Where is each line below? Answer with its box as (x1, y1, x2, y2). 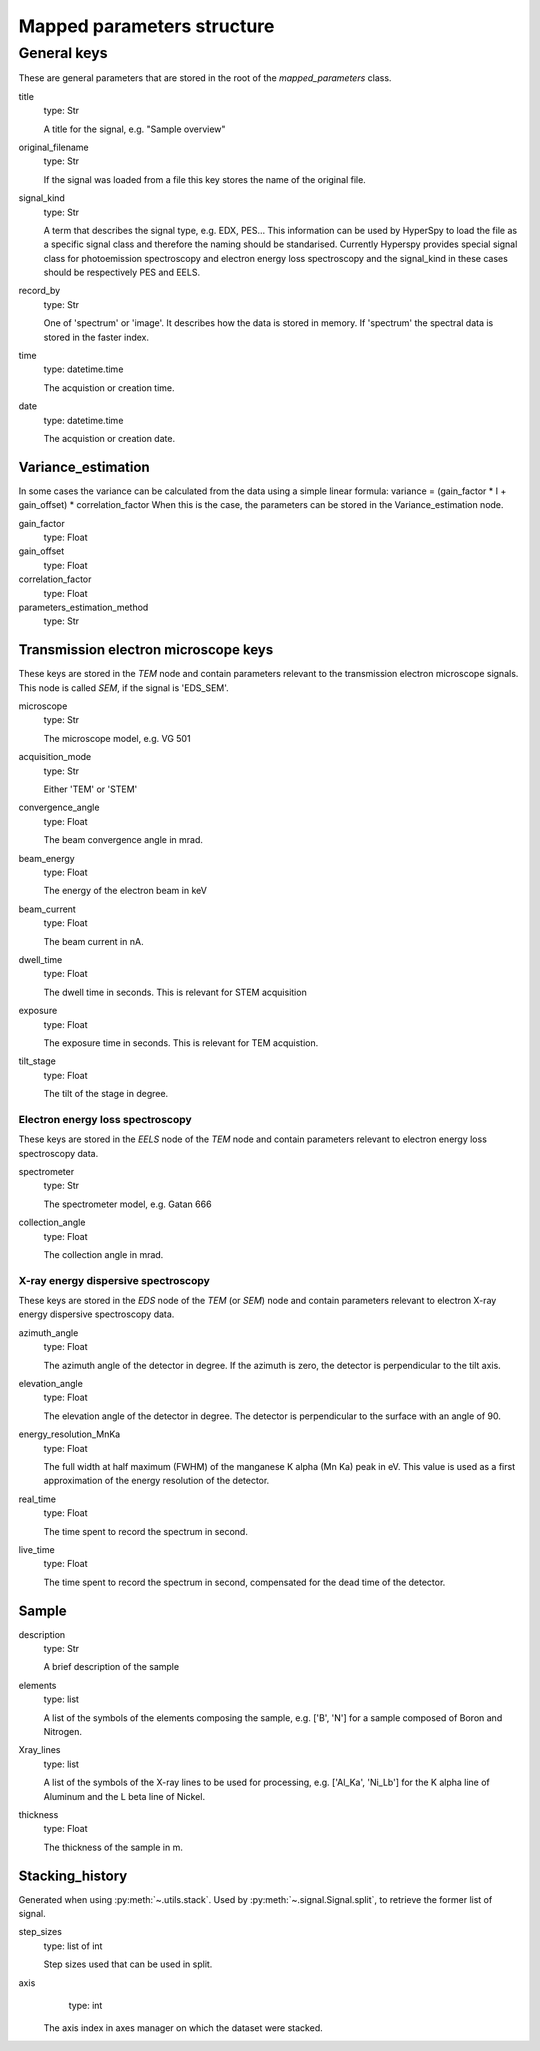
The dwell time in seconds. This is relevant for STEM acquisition (43, 986, 307, 998)
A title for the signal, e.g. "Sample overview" (43, 123, 226, 135)
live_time (18, 1543, 55, 1555)
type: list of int (43, 1940, 103, 1952)
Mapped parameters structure (18, 15, 275, 37)
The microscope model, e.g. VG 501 (43, 732, 191, 744)
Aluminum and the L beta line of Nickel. (43, 1790, 205, 1802)
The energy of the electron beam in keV (43, 885, 207, 897)
